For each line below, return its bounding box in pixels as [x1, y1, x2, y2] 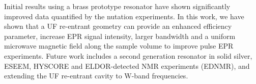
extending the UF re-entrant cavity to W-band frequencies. [4, 70, 188, 81]
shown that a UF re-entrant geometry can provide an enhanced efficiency [4, 21, 232, 31]
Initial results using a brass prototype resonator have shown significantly [4, 1, 231, 11]
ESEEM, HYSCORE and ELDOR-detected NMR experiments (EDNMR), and [4, 60, 250, 71]
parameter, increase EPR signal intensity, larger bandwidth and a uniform [4, 30, 236, 41]
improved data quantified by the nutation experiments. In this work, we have [4, 11, 244, 21]
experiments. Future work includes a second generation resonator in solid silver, [4, 50, 252, 61]
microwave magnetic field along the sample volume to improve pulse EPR [4, 40, 234, 51]
